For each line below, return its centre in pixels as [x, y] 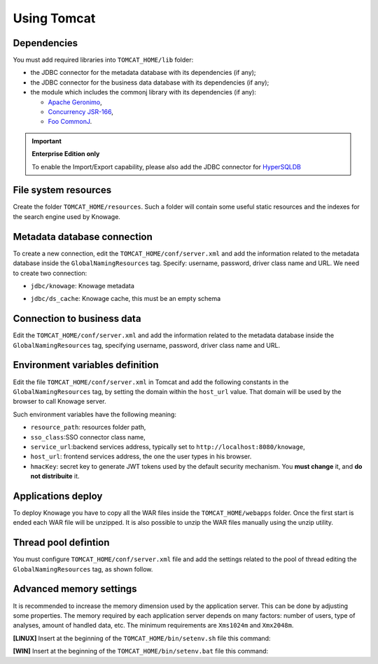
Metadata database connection [83, 237]
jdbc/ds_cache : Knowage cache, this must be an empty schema [126, 299]
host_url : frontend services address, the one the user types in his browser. [141, 457]
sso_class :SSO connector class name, [88, 437]
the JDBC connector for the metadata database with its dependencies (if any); [143, 73]
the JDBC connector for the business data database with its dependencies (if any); [150, 82]
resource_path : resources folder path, [88, 428]
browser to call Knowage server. [59, 402]
